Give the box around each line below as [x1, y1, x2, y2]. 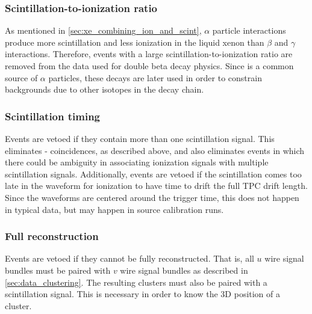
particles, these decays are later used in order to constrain [48, 71, 262, 84]
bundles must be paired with [5, 263, 111, 276]
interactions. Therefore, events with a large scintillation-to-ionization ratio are [5, 48, 293, 60]
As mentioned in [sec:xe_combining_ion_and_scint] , [5, 24, 202, 37]
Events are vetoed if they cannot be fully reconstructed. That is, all [5, 252, 254, 265]
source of [5, 71, 38, 84]
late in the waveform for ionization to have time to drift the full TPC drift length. [5, 179, 308, 192]
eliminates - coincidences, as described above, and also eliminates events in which [5, 144, 305, 156]
